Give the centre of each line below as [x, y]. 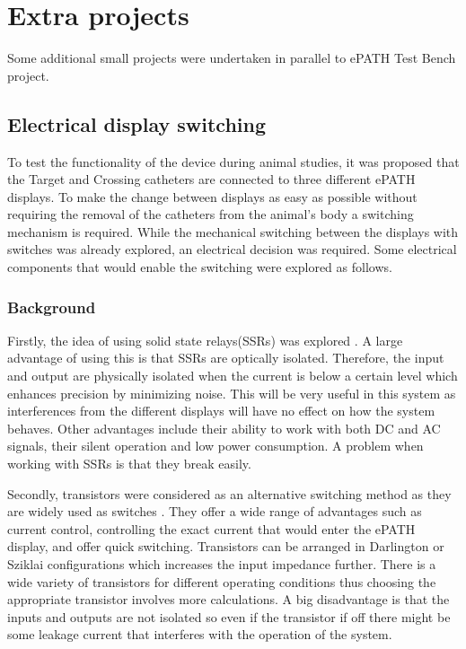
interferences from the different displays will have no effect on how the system [221, 411]
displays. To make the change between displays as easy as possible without [212, 196]
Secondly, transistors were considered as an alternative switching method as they [229, 493]
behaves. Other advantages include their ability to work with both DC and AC [224, 428]
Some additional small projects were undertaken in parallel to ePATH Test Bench [232, 58]
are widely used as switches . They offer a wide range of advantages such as [215, 511]
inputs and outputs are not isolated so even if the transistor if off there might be [229, 616]
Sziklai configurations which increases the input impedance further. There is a [222, 564]
